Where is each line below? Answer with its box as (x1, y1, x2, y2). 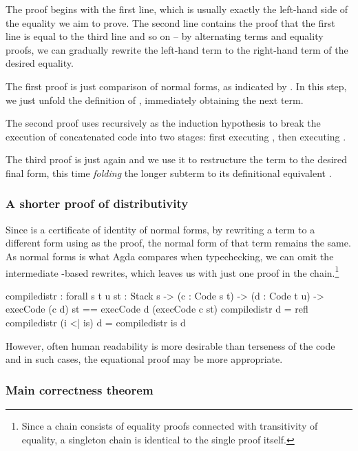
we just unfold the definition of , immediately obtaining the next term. (6, 92, 304, 107)
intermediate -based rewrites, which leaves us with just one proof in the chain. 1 (6, 263, 339, 280)
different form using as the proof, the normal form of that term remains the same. (6, 235, 351, 250)
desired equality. (6, 56, 74, 70)
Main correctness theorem (6, 381, 154, 398)
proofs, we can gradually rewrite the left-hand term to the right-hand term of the (6, 42, 348, 56)
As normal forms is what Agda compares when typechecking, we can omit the (6, 249, 334, 263)
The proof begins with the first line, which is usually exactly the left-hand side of (6, 2, 348, 16)
